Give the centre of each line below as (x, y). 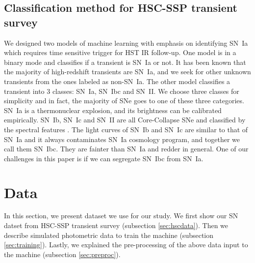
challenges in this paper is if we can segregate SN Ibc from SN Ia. (104, 158)
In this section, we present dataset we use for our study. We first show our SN (121, 216)
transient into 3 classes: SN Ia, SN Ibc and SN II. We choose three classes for (122, 91)
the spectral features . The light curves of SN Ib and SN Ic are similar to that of (126, 129)
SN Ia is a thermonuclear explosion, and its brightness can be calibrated (113, 110)
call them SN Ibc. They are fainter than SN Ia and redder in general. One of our (126, 149)
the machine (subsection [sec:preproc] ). (62, 254)
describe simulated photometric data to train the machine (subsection (109, 235)
